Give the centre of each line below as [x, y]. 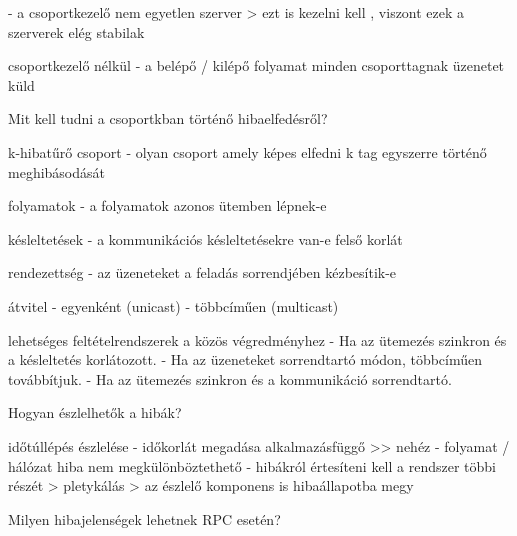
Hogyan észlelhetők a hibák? [95, 412]
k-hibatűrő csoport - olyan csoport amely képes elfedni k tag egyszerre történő [247, 151]
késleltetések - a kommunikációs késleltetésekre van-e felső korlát [205, 238]
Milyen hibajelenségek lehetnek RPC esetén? [144, 518]
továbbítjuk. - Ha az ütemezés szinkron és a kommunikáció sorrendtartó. [230, 378]
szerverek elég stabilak [76, 31]
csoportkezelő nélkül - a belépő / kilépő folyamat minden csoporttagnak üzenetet [256, 65]
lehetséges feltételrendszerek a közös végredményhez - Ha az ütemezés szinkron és [257, 339]
